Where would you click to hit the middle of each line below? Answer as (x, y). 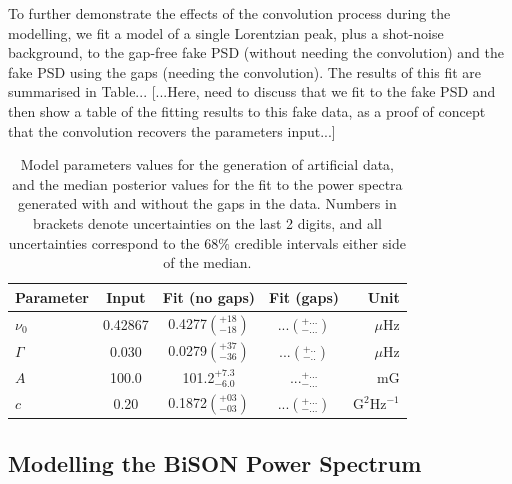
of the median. (207, 262)
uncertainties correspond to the (104, 242)
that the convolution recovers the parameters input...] (172, 130)
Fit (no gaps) (209, 296)
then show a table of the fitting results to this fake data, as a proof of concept (247, 110)
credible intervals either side (320, 242)
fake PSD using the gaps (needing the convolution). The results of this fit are (244, 71)
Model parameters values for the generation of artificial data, (207, 164)
